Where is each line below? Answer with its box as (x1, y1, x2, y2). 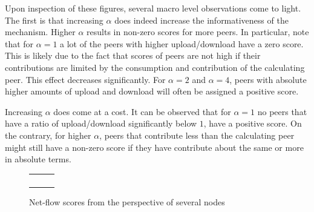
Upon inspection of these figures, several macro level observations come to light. (5, 2, 301, 14)
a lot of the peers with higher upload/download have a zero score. (60, 37, 304, 50)
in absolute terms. (5, 153, 71, 165)
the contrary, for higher (5, 128, 91, 141)
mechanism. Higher (5, 25, 76, 38)
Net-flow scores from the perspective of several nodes (29, 195, 225, 208)
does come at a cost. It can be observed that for (53, 105, 231, 118)
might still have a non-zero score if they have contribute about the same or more (5, 141, 304, 153)
